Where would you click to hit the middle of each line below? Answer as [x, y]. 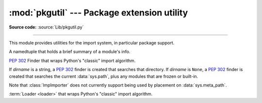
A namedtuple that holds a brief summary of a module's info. [70, 52]
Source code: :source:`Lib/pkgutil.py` [46, 27]
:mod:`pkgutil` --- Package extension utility [98, 13]
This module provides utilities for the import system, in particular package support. [92, 43]
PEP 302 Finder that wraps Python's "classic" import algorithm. [72, 60]
